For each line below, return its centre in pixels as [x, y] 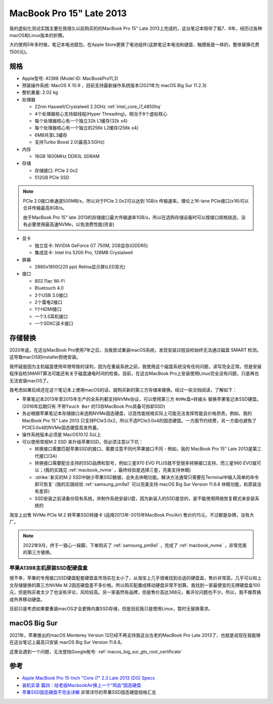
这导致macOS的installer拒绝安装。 [45, 357]
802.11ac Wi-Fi [50, 281]
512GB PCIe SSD [52, 178]
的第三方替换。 [38, 553]
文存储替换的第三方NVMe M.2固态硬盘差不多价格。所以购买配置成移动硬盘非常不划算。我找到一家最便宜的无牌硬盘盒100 [135, 585]
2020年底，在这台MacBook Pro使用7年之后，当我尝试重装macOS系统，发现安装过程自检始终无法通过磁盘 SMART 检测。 [135, 350]
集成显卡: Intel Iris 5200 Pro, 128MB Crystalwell [84, 253]
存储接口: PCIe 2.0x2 [56, 170]
